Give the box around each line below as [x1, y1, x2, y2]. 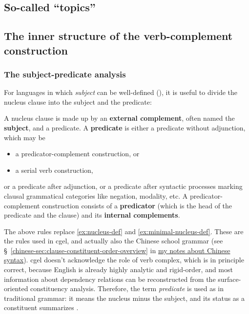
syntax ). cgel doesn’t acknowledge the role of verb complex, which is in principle [4, 255, 244, 265]
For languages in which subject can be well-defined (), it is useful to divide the [4, 87, 238, 97]
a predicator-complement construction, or [15, 148, 140, 159]
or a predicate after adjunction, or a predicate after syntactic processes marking [4, 181, 243, 191]
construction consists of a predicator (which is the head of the [42, 200, 232, 210]
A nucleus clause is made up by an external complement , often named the [4, 113, 235, 123]
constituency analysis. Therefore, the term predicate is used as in [30, 283, 224, 294]
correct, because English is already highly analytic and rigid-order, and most [4, 264, 233, 275]
